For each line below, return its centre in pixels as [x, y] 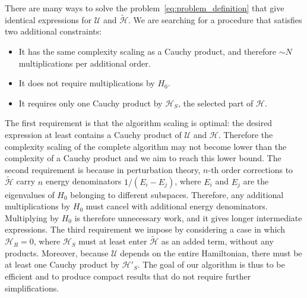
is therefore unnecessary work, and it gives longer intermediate [188, 217]
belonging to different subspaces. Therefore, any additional [177, 194]
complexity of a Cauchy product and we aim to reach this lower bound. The [143, 158]
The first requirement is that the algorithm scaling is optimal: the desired [139, 123]
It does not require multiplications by [87, 83]
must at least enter [113, 241]
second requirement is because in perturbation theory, [103, 169]
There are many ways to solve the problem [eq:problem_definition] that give [145, 8]
